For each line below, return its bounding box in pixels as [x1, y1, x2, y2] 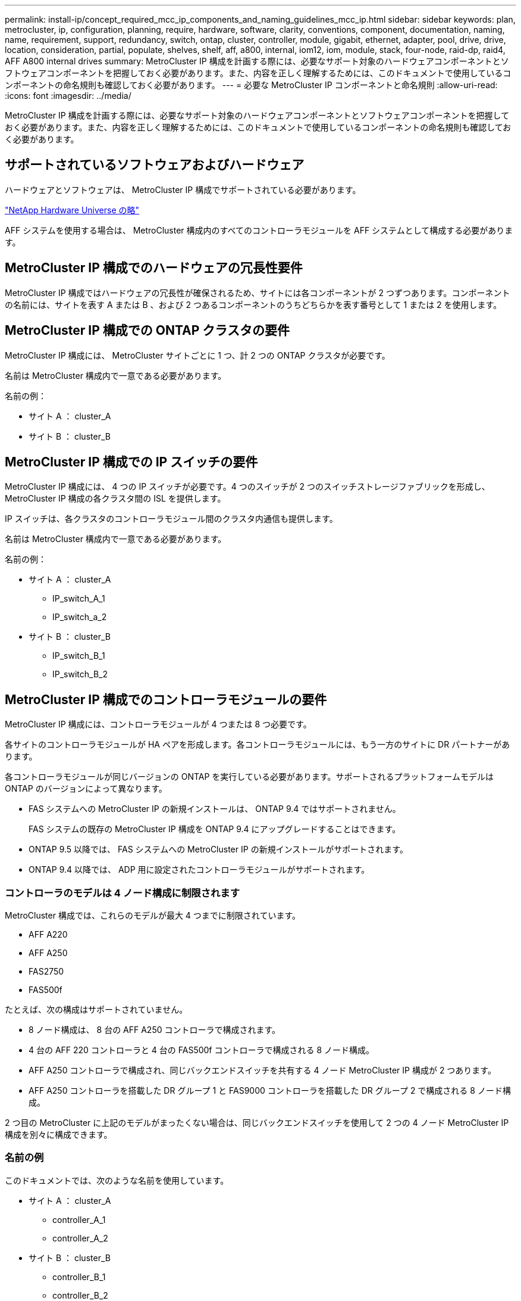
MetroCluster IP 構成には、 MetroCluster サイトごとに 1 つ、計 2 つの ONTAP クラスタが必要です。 [5, 350, 390, 360]
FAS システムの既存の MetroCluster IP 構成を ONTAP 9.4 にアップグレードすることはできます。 [29, 824, 401, 835]
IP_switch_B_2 [52, 669, 108, 680]
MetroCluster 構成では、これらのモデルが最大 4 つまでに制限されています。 [5, 910, 301, 920]
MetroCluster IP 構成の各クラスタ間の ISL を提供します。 [5, 493, 226, 504]
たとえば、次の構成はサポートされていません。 [5, 1004, 188, 1014]
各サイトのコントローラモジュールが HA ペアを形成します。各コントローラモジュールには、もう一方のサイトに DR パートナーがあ [5, 739, 510, 750]
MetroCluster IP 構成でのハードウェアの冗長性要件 [5, 260, 303, 276]
